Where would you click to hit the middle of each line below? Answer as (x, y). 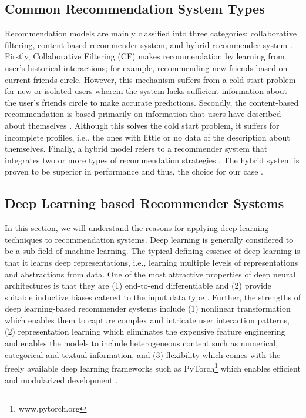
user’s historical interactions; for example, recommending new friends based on (146, 67)
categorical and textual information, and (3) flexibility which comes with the (143, 354)
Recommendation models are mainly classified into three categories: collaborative (151, 33)
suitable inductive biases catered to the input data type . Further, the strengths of (153, 297)
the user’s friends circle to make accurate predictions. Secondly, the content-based (152, 102)
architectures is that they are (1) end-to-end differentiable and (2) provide (138, 285)
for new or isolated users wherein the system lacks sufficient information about (146, 91)
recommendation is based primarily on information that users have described (143, 114)
